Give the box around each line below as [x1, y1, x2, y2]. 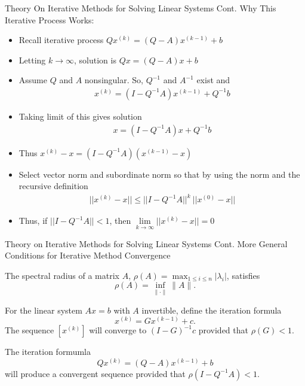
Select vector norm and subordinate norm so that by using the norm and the [19, 168, 300, 180]
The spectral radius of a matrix [5, 269, 119, 281]
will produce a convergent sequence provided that [5, 367, 186, 379]
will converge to [89, 324, 147, 336]
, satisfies [226, 269, 260, 281]
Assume [19, 74, 47, 86]
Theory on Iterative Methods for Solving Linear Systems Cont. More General [5, 237, 288, 250]
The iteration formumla [5, 345, 91, 358]
